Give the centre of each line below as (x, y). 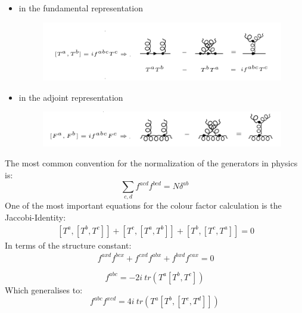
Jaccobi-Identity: (35, 217)
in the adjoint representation (71, 97)
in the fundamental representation (81, 8)
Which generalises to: (44, 289)
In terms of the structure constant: (68, 245)
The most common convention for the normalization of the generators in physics (151, 163)
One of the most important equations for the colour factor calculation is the (143, 205)
